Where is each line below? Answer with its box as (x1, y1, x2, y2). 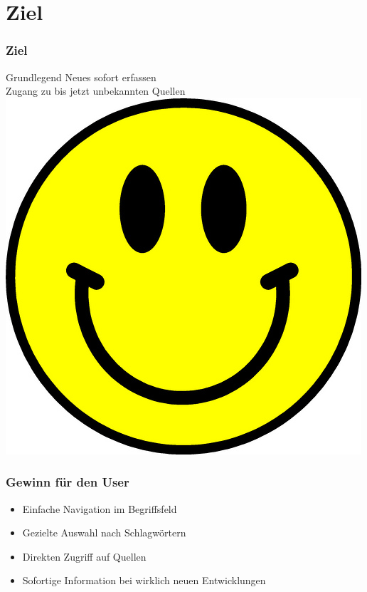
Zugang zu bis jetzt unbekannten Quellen (6, 83, 186, 98)
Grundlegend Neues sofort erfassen (6, 69, 156, 84)
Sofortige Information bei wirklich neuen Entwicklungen (22, 573, 266, 588)
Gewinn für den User (6, 473, 129, 491)
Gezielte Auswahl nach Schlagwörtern (22, 525, 186, 540)
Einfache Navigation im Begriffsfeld (22, 501, 177, 516)
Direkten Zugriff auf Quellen (22, 549, 147, 564)
